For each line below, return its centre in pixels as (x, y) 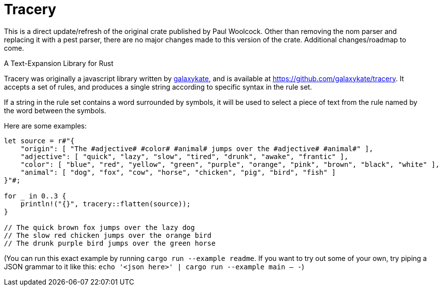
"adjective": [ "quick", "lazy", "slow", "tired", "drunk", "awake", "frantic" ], (184, 156)
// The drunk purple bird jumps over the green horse (110, 243)
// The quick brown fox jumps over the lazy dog (99, 227)
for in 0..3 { (35, 196)
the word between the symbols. (55, 110)
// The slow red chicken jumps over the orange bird (108, 235)
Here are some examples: (46, 126)
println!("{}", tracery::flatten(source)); (106, 204)
